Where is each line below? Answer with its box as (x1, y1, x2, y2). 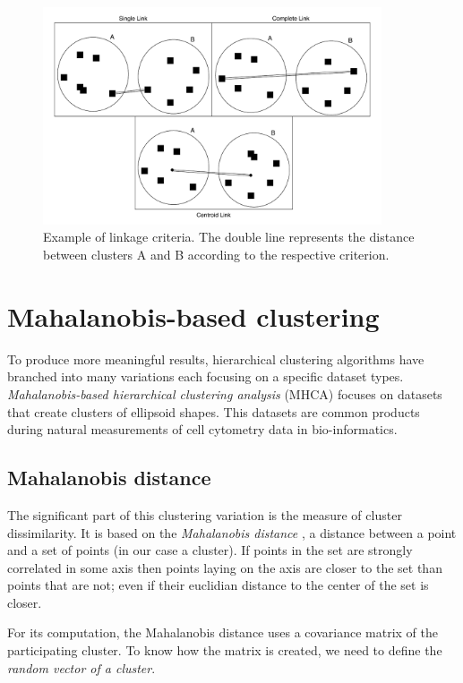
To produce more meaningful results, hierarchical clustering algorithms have (7, 349, 424, 368)
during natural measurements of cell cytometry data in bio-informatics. (7, 420, 398, 439)
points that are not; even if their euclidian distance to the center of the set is (7, 576, 429, 594)
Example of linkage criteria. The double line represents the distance (43, 227, 415, 246)
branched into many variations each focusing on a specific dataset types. (7, 367, 404, 386)
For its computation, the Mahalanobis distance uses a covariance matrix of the (7, 623, 438, 642)
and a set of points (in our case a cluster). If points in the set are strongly (7, 541, 413, 559)
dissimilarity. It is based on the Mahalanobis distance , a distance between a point (7, 523, 457, 542)
